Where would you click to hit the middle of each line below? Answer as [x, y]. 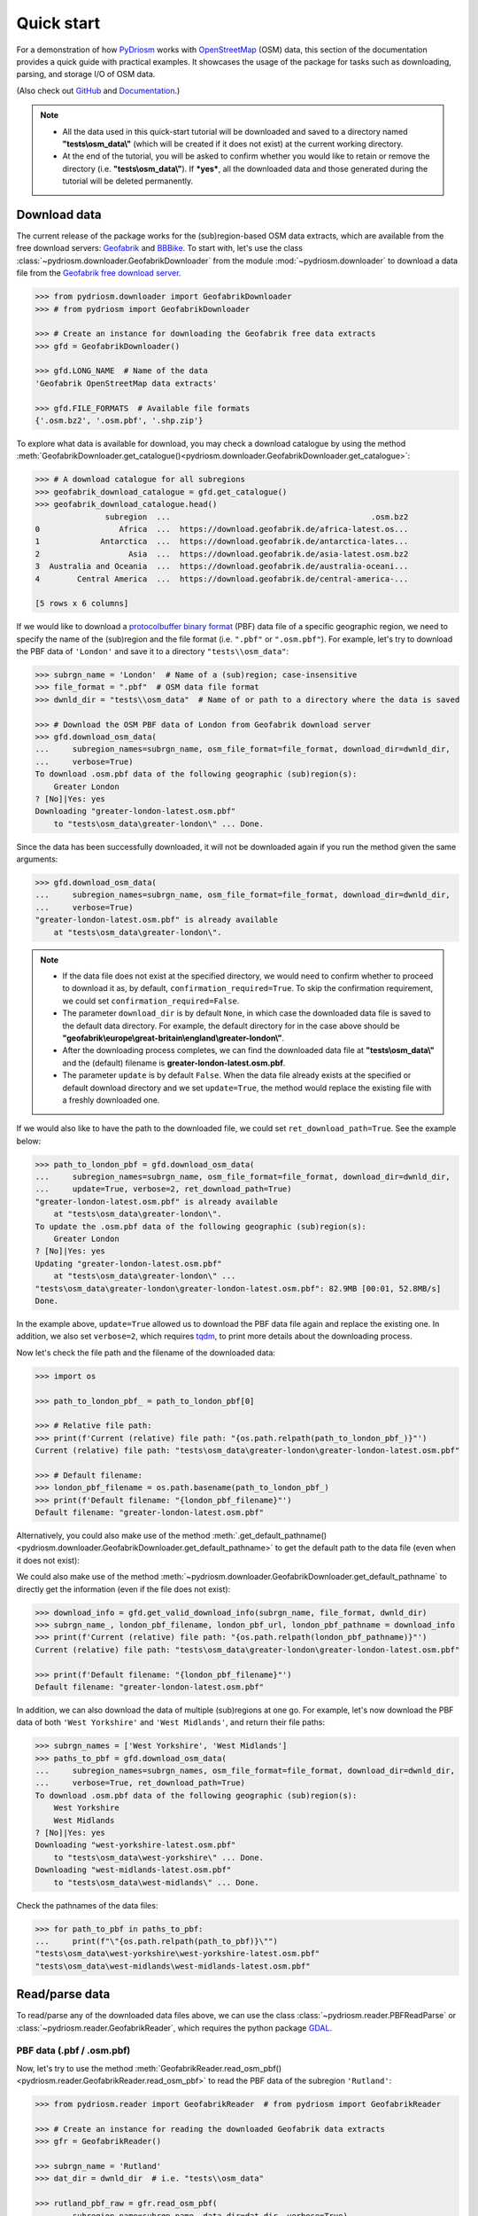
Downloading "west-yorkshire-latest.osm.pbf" [135, 1845]
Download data [59, 214]
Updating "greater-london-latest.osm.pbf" [128, 1264]
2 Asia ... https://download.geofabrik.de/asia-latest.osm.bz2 [222, 554]
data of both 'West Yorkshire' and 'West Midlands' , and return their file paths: [170, 1722]
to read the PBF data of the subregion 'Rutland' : [300, 2081]
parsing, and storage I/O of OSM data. [86, 74]
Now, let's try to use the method [75, 2068]
